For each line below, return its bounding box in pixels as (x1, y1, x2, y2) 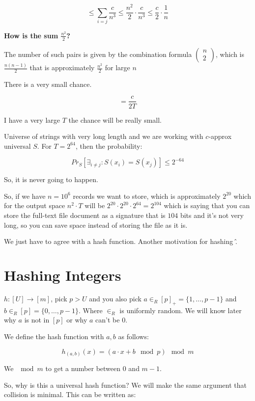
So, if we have (4, 190, 46, 201)
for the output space (4, 200, 65, 211)
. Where (79, 305, 103, 315)
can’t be (95, 315, 120, 325)
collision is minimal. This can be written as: (4, 389, 136, 400)
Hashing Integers (4, 265, 121, 285)
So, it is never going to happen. (4, 174, 98, 185)
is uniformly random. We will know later (119, 305, 242, 315)
